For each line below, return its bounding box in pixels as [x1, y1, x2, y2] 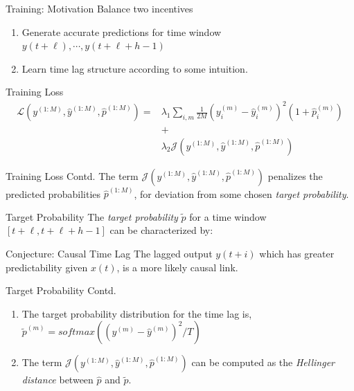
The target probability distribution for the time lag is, [21, 306, 252, 320]
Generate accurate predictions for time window [21, 24, 222, 39]
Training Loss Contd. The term [6, 168, 139, 183]
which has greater [259, 246, 335, 260]
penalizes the [267, 168, 323, 183]
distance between [21, 372, 94, 387]
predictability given [6, 260, 88, 274]
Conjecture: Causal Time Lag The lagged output [6, 246, 213, 260]
